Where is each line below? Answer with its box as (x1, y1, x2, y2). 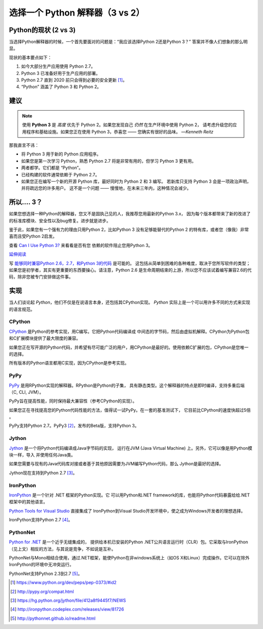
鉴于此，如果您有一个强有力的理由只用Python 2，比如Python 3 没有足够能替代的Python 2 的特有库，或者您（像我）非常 (9, 227, 249, 232)
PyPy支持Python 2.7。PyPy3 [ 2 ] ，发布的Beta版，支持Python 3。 (9, 423, 139, 429)
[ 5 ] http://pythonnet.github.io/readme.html (10, 615, 96, 621)
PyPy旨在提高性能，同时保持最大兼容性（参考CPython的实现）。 (9, 398, 137, 404)
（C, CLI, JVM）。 (9, 389, 44, 395)
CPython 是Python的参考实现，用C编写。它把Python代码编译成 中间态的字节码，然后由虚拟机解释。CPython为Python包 (9, 328, 250, 334)
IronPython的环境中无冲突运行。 (9, 562, 74, 568)
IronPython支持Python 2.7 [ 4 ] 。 (9, 517, 73, 523)
